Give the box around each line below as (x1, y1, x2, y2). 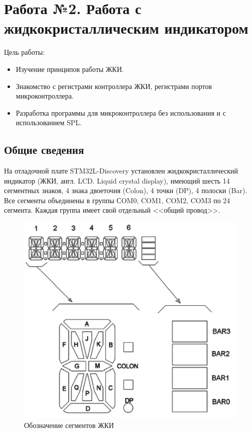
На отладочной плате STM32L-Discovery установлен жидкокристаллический (4, 165, 238, 176)
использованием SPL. (16, 117, 82, 128)
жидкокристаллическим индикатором (4, 18, 248, 38)
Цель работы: (4, 47, 45, 57)
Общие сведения (4, 142, 84, 157)
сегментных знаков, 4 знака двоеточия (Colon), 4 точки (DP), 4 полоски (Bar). (4, 185, 247, 196)
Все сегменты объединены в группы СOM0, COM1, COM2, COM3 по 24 (4, 195, 230, 205)
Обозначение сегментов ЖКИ (24, 420, 114, 430)
